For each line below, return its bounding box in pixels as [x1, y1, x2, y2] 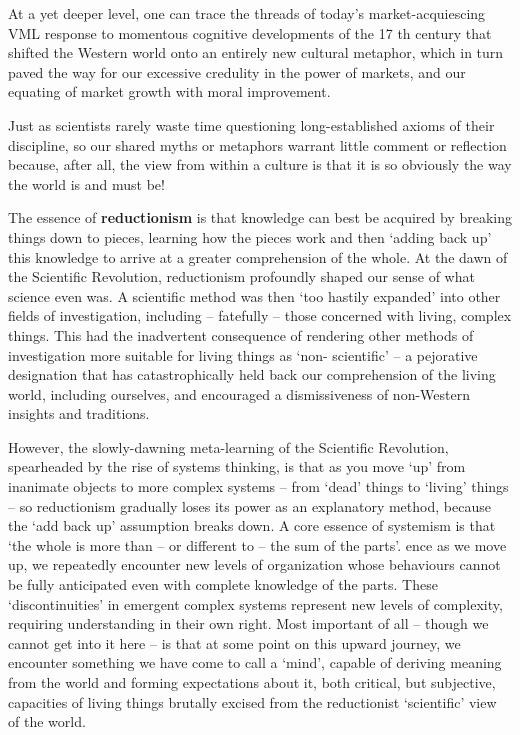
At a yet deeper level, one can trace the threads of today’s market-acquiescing [8, 3, 486, 23]
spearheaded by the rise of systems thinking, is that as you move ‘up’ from [8, 456, 466, 477]
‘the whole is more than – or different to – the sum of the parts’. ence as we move [8, 534, 507, 555]
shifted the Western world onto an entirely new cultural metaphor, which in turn [8, 42, 504, 63]
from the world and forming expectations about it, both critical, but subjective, [8, 672, 496, 692]
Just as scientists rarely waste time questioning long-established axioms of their [8, 114, 495, 135]
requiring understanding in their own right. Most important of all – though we [8, 613, 489, 634]
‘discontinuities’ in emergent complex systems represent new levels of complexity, [8, 593, 503, 614]
